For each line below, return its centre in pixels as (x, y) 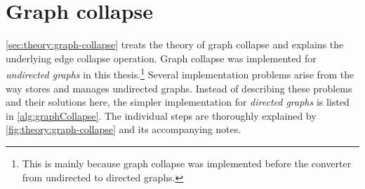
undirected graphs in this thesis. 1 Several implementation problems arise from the (180, 73)
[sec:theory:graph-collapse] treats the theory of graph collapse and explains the (175, 44)
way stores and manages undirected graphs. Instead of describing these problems (179, 88)
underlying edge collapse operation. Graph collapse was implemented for (161, 58)
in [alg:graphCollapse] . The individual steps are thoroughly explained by (161, 115)
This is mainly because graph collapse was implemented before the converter (187, 163)
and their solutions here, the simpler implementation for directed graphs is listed (178, 102)
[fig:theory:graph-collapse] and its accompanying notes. (124, 129)
